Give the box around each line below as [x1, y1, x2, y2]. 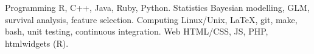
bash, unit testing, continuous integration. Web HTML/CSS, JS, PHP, [5, 25, 268, 38]
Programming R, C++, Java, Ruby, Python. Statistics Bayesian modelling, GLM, [5, 1, 310, 13]
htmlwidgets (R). [5, 36, 69, 49]
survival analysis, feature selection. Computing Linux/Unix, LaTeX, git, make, [5, 13, 298, 25]
